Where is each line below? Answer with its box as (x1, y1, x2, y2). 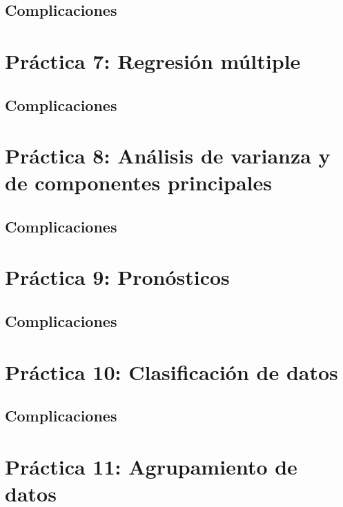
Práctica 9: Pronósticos (5, 263, 230, 291)
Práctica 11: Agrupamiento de (5, 452, 297, 480)
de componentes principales (5, 168, 273, 197)
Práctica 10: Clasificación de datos (5, 357, 338, 386)
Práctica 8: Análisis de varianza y (5, 141, 331, 170)
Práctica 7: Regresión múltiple (5, 46, 301, 74)
